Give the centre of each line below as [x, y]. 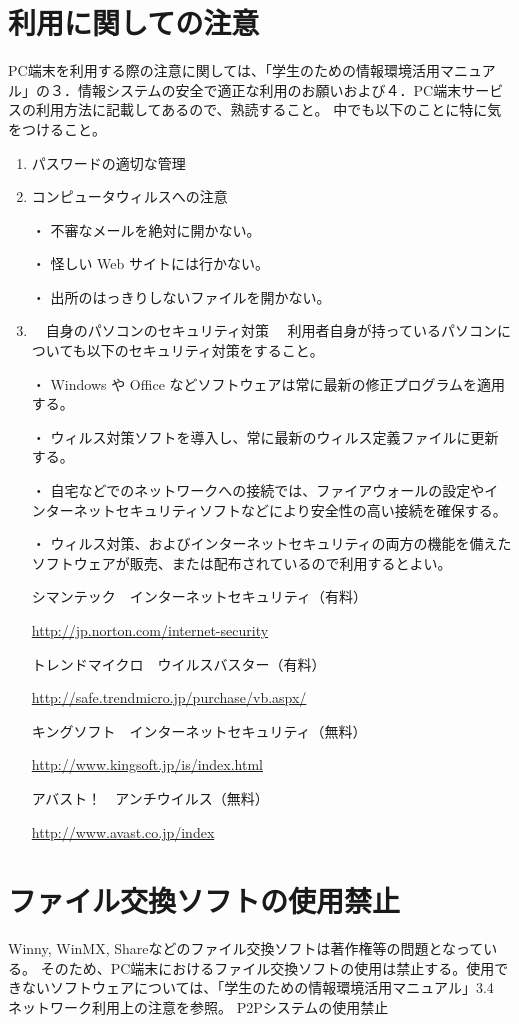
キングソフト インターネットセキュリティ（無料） [199, 730]
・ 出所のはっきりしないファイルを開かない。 [181, 296]
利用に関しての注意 [134, 22]
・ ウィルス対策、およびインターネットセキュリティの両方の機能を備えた [271, 543]
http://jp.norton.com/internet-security [150, 630]
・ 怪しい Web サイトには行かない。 [150, 263]
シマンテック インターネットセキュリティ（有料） [199, 596]
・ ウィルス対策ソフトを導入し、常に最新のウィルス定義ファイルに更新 [265, 436]
